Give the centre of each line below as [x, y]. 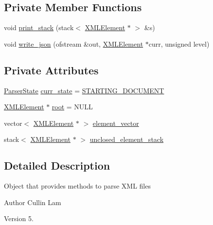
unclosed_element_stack [127, 139]
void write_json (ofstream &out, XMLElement [74, 43]
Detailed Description [57, 165]
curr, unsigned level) [179, 43]
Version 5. [19, 218]
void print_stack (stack [39, 27]
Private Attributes [51, 70]
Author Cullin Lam [33, 202]
